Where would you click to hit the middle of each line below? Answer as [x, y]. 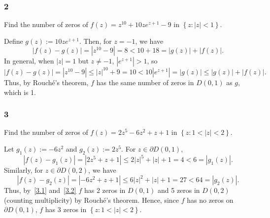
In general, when [29, 61]
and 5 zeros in [179, 190]
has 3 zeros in [66, 209]
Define [14, 41]
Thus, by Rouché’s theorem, [46, 82]
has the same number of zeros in [145, 82]
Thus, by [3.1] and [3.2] [40, 190]
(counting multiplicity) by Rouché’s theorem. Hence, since [92, 200]
